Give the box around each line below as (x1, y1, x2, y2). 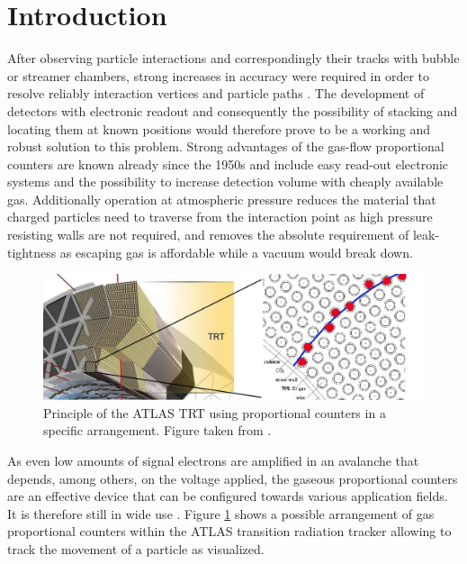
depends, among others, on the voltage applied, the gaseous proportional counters (7, 468, 458, 487)
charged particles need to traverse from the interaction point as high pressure (7, 207, 433, 226)
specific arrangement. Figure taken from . (43, 421, 272, 440)
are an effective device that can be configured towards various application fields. (7, 487, 448, 505)
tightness (7, 242, 57, 261)
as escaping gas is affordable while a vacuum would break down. (59, 242, 413, 261)
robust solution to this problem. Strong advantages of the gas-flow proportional (7, 137, 445, 156)
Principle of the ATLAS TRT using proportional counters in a (43, 403, 386, 422)
